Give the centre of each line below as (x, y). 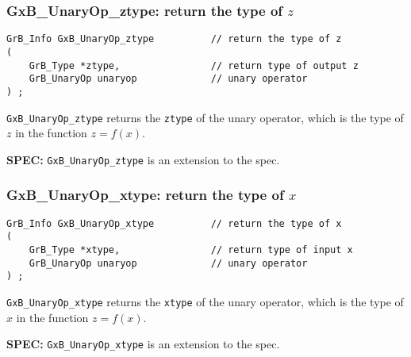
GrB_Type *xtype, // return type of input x (191, 250)
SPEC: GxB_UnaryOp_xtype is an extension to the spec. (143, 344)
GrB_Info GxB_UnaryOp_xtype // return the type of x (174, 223)
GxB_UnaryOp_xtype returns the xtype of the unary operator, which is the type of (205, 301)
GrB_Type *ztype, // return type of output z (194, 65)
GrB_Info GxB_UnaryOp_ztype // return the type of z (174, 39)
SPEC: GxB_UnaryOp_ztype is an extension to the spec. (143, 159)
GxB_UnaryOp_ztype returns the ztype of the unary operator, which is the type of (205, 117)
